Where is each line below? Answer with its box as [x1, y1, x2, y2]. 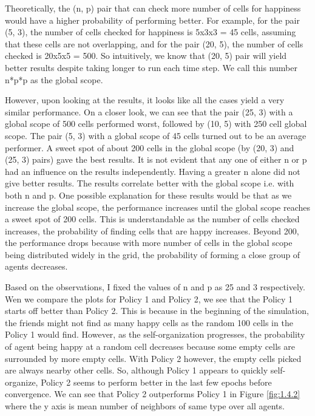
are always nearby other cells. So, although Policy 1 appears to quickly [5, 364, 268, 377]
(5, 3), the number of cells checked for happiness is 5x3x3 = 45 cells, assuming [5, 26, 296, 38]
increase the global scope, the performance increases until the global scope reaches [5, 200, 311, 213]
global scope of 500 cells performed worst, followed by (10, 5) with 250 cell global [5, 117, 307, 130]
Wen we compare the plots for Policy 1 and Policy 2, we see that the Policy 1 [5, 292, 293, 305]
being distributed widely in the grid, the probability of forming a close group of [5, 248, 300, 261]
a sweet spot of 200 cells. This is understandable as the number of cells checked [5, 213, 300, 225]
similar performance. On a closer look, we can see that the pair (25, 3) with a [5, 105, 293, 118]
